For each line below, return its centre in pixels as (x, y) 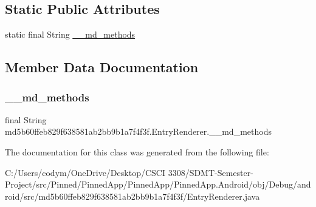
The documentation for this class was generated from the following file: (137, 151)
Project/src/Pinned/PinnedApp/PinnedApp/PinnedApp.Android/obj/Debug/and (158, 184)
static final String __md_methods (70, 34)
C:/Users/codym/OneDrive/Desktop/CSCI (85, 172)
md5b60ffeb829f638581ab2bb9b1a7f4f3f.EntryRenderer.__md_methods (138, 131)
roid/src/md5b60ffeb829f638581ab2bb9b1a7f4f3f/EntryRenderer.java (132, 196)
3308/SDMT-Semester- (211, 172)
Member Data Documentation (102, 67)
